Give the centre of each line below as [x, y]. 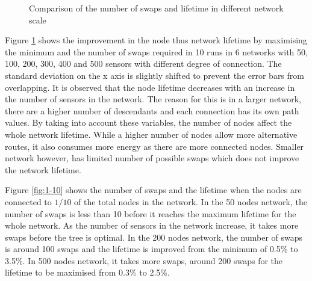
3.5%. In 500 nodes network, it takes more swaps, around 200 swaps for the [144, 260]
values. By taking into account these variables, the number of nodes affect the [148, 122]
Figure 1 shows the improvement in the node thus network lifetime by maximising [156, 40]
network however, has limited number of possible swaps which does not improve [152, 158]
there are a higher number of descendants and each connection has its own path [152, 110]
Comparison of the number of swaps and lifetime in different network [156, 8]
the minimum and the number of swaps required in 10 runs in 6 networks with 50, [156, 51]
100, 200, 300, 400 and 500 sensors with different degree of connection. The [143, 63]
